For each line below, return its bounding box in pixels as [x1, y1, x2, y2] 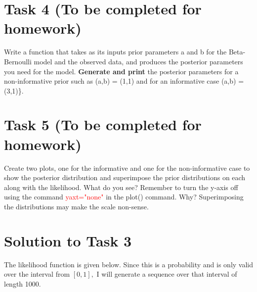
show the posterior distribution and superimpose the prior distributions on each [4, 172, 246, 183]
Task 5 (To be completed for [4, 114, 202, 135]
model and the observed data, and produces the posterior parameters [34, 56, 243, 66]
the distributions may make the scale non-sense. [4, 201, 149, 211]
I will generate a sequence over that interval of [96, 269, 237, 279]
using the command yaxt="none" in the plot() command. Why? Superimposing [4, 192, 244, 202]
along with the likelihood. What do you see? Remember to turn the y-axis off [4, 182, 238, 192]
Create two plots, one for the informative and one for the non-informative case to [4, 162, 250, 173]
